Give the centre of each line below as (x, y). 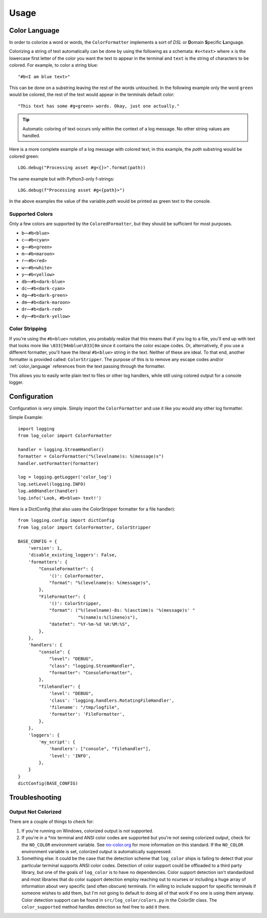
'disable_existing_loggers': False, (72, 555)
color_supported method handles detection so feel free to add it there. (96, 907)
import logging (36, 429)
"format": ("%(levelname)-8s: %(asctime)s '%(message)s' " (122, 610)
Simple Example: (26, 417)
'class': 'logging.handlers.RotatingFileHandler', (112, 700)
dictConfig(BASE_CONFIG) (48, 783)
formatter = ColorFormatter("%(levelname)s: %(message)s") (91, 457)
